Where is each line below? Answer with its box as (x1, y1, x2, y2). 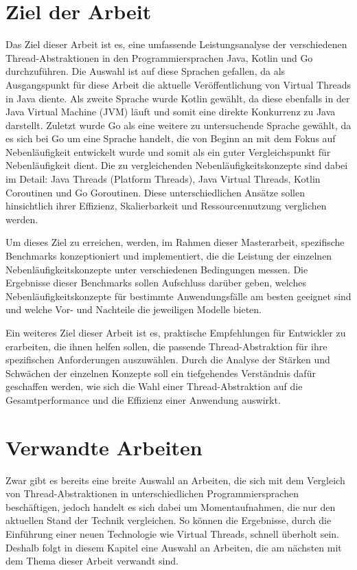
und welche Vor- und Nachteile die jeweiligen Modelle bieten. (5, 302, 262, 317)
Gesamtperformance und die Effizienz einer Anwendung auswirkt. (5, 392, 281, 407)
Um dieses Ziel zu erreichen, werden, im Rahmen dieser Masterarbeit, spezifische (5, 235, 345, 249)
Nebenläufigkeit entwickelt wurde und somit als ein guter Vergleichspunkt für (5, 144, 331, 159)
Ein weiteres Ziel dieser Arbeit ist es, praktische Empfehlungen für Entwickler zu (5, 326, 346, 339)
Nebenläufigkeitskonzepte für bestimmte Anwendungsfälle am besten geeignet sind (5, 288, 352, 303)
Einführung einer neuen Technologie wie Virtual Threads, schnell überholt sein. (5, 527, 340, 541)
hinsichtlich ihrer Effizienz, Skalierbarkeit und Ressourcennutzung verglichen (5, 198, 327, 213)
